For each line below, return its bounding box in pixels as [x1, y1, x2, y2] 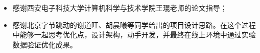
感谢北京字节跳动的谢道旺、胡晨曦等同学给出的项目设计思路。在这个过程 [12, 19, 256, 30]
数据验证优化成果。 [12, 39, 77, 49]
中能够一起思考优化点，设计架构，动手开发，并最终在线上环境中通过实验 [12, 29, 256, 40]
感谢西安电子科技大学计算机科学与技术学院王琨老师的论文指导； [12, 3, 227, 13]
